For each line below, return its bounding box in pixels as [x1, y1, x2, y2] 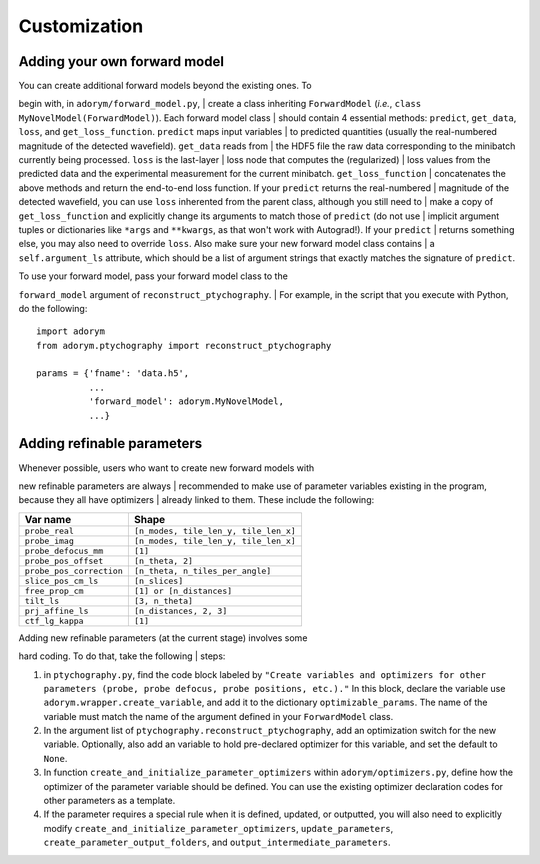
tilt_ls [24, 595, 60, 606]
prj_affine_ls [24, 605, 89, 616]
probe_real [24, 525, 75, 536]
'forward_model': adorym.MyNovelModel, [88, 396, 285, 407]
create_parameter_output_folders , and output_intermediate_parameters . [43, 836, 391, 849]
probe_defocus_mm [24, 545, 104, 556]
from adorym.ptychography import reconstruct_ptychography [36, 340, 332, 351]
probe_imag [24, 535, 75, 546]
